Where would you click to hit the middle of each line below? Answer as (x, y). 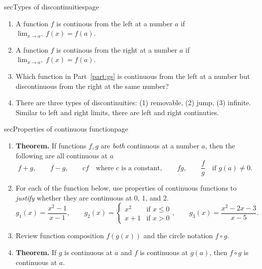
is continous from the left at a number (114, 23)
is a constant (140, 168)
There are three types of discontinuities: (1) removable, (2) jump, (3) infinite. (133, 102)
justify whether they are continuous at (74, 197)
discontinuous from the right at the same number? (92, 86)
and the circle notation (178, 235)
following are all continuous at (62, 155)
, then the (220, 145)
